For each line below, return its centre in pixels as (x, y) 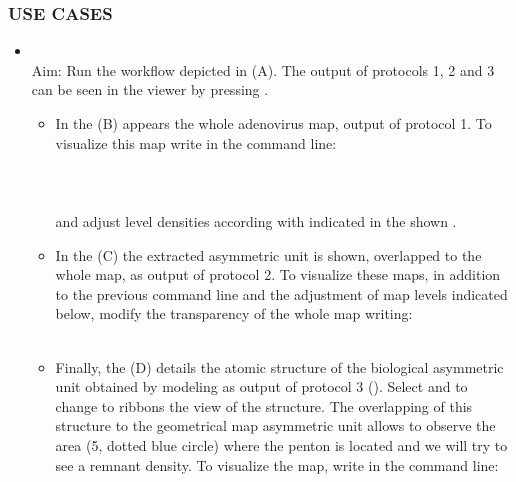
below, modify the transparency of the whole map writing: (234, 313)
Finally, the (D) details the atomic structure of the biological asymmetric (279, 366)
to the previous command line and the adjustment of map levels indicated (281, 293)
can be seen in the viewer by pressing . (150, 89)
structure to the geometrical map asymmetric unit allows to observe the (275, 425)
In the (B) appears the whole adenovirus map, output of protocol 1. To (273, 123)
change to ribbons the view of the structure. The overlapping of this (264, 405)
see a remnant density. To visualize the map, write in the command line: (277, 464)
